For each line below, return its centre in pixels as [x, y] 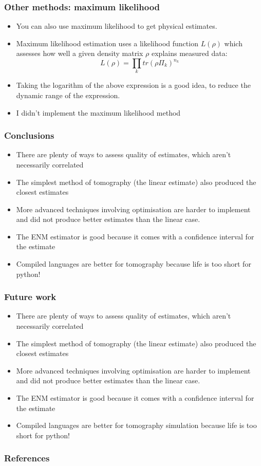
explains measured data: [189, 53]
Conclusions [29, 135]
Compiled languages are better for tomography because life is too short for [134, 264]
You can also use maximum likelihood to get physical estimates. [117, 26]
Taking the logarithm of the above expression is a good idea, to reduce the [133, 85]
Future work [30, 297]
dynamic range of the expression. [68, 95]
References [27, 458]
